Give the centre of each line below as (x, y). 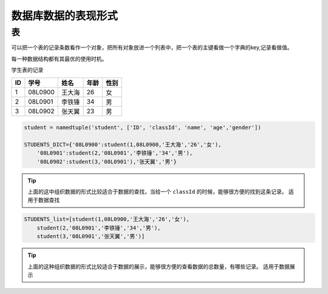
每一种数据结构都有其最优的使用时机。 (59, 58)
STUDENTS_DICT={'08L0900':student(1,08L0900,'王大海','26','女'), (123, 144)
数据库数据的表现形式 (65, 16)
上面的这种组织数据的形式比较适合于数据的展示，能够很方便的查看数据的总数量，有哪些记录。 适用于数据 (159, 266)
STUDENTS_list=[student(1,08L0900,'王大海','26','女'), (107, 219)
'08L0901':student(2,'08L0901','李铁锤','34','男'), (115, 153)
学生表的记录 (27, 70)
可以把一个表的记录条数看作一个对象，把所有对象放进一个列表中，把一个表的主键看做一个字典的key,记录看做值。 (152, 47)
